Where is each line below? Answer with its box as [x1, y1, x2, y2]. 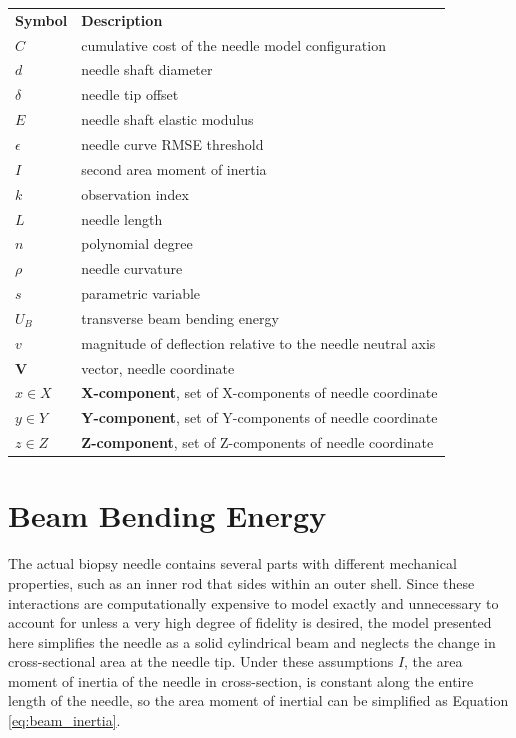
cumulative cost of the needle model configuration [81, 34, 386, 55]
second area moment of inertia [81, 158, 267, 179]
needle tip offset [81, 84, 179, 105]
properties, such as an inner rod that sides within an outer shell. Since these [8, 572, 475, 593]
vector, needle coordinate [81, 357, 235, 378]
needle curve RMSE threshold [81, 133, 264, 154]
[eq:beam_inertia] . [8, 710, 121, 731]
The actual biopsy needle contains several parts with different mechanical [8, 553, 457, 574]
